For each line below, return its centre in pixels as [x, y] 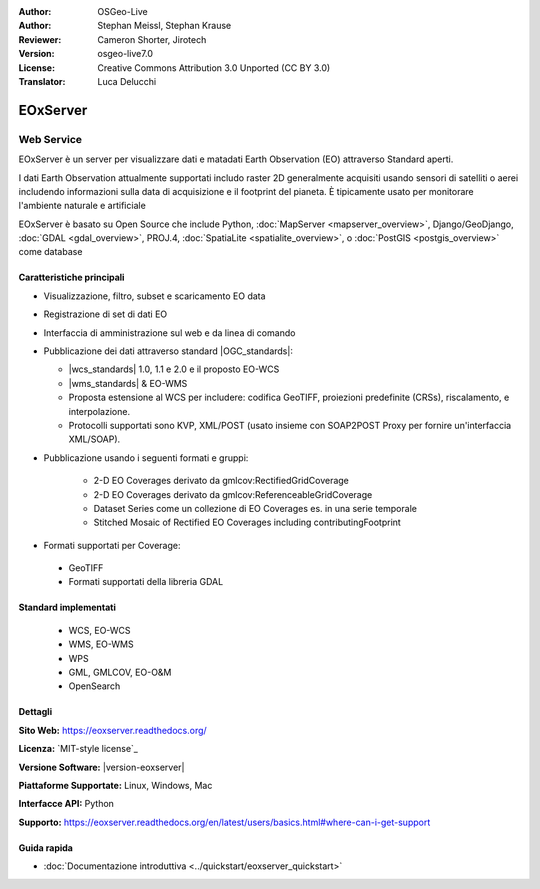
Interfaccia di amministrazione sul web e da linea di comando [169, 332]
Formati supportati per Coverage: [112, 545]
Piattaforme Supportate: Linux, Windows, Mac [115, 785]
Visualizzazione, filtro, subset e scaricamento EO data [154, 296]
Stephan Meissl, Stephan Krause [164, 26]
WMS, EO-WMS [101, 644]
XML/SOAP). [94, 439]
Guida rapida [46, 847]
